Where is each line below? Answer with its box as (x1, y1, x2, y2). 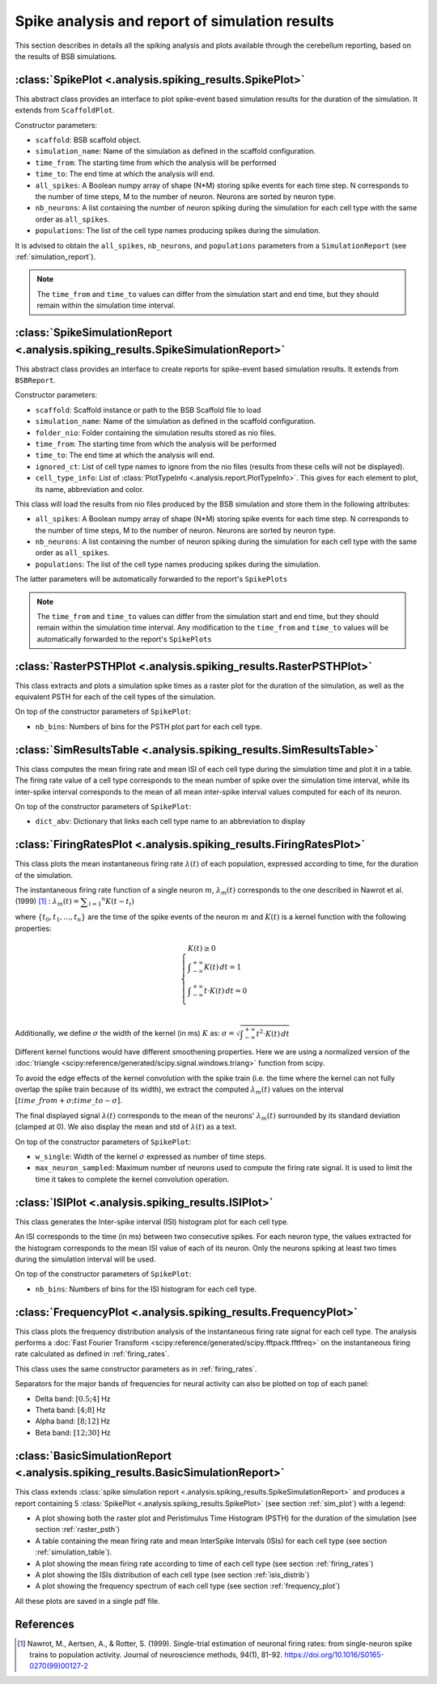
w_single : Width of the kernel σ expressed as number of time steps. (35, 1152, 267, 1161)
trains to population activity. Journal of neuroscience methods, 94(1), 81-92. (29, 1650, 283, 1660)
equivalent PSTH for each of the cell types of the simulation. (15, 692, 216, 702)
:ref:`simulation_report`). (15, 252, 96, 261)
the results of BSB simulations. (15, 51, 117, 61)
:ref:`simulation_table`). (35, 1547, 112, 1557)
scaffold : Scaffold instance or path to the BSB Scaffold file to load (35, 405, 261, 414)
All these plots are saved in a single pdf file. (15, 1596, 161, 1606)
